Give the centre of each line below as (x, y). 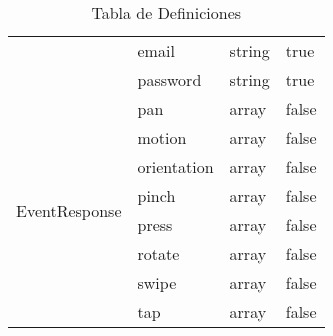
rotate (158, 253)
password (169, 79)
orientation (175, 166)
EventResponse (69, 210)
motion (162, 137)
